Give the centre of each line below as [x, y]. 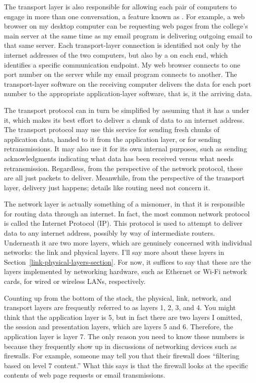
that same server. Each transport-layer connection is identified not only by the [123, 45]
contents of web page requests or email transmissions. [85, 375]
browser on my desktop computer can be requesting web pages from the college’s [126, 26]
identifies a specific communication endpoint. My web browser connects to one [122, 64]
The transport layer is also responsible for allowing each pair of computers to [120, 6]
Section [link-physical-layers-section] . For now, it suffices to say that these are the [128, 261]
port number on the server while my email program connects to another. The [121, 74]
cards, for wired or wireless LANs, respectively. [75, 281]
